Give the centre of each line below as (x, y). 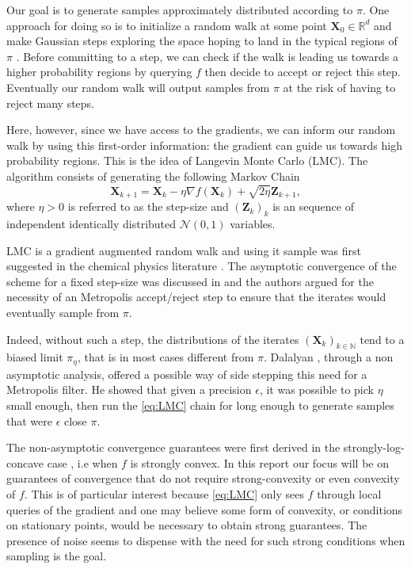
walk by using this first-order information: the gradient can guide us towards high (204, 145)
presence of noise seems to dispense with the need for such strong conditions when (206, 540)
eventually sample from (63, 312)
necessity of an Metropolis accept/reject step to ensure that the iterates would (196, 297)
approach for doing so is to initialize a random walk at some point (167, 25)
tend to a (382, 339)
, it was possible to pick (316, 390)
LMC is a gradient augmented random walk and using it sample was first (184, 250)
